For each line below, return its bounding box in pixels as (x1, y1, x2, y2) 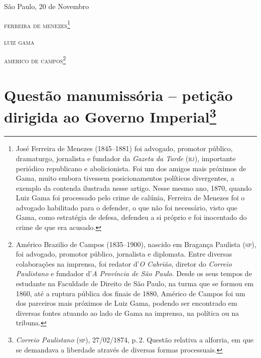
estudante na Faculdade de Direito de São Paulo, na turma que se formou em (16, 278, 254, 289)
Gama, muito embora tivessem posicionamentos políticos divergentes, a (16, 173, 234, 183)
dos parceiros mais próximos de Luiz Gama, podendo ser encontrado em (16, 298, 237, 308)
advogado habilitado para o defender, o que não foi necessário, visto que (16, 202, 237, 212)
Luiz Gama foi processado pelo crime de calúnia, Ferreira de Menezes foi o (16, 192, 245, 203)
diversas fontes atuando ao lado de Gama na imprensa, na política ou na (16, 307, 239, 318)
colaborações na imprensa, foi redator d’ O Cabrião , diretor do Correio (16, 258, 232, 269)
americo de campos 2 (4, 54, 66, 66)
